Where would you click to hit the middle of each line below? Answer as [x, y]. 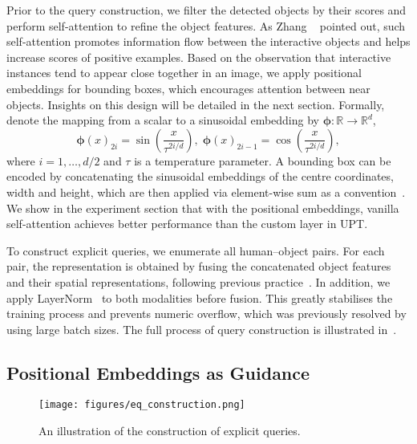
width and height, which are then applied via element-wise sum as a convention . [206, 191]
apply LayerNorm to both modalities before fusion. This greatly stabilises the [200, 297]
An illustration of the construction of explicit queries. [170, 431]
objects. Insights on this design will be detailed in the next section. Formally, [196, 104]
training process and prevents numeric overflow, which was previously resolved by [206, 314]
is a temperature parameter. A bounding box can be [263, 160]
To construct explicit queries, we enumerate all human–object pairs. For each [196, 250]
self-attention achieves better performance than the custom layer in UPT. [187, 224]
